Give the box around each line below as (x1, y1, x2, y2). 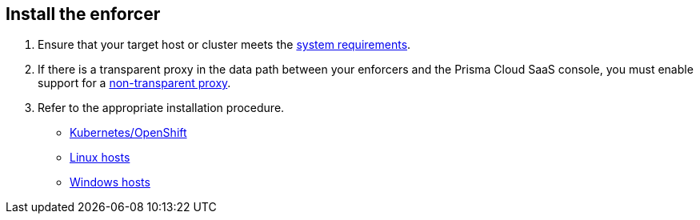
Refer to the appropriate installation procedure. (38, 101, 285, 115)
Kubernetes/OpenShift (70, 126, 187, 140)
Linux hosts (70, 150, 130, 165)
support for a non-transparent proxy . (38, 76, 231, 90)
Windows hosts (70, 175, 150, 190)
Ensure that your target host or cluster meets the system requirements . (38, 38, 411, 52)
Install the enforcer (6, 4, 161, 24)
